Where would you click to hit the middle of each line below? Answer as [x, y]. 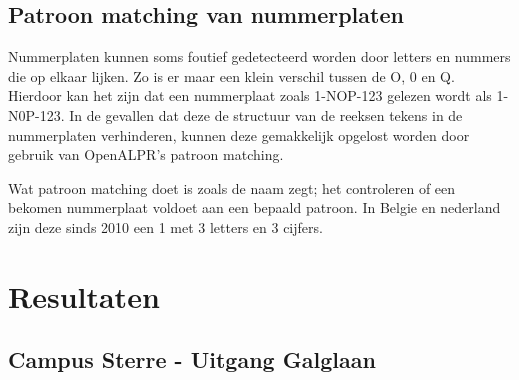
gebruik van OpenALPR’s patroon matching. [146, 154]
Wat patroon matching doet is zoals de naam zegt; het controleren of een [232, 187]
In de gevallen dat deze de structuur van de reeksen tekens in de [266, 114]
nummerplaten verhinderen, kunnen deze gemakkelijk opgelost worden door [239, 134]
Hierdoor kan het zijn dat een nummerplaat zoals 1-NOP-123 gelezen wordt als [250, 95]
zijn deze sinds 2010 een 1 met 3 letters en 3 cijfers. [165, 226]
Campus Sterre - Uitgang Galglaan [192, 359]
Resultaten [84, 295]
